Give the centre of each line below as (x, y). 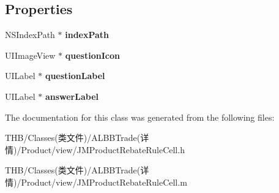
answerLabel (72, 96)
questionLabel (75, 76)
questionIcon (92, 55)
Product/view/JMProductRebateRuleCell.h (103, 149)
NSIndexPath (30, 35)
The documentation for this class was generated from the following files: (140, 117)
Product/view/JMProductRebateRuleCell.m (104, 182)
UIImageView (30, 55)
